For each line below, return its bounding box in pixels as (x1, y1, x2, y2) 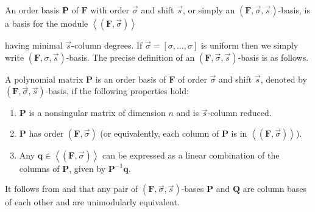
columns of (19, 162, 60, 174)
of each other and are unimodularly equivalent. (5, 196, 180, 208)
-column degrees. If (71, 39, 143, 51)
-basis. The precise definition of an (66, 50, 195, 63)
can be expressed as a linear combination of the (102, 148, 280, 161)
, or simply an (182, 4, 235, 16)
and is (176, 106, 199, 119)
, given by (69, 162, 106, 174)
